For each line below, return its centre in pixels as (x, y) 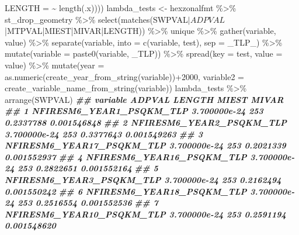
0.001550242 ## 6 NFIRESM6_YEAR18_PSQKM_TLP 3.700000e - (150, 191)
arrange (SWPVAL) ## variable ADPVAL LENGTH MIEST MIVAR (144, 99)
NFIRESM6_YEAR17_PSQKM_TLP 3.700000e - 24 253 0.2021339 (145, 145)
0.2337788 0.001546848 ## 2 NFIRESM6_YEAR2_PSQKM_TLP (146, 122)
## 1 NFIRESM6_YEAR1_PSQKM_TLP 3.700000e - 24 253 (134, 111)
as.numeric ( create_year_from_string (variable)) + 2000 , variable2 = (124, 76)
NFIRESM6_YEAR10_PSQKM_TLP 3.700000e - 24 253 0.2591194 (145, 214)
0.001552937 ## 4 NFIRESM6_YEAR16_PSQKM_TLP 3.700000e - (150, 156)
